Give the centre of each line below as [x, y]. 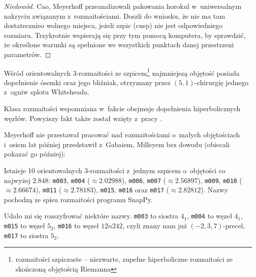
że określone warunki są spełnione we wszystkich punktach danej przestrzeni [119, 45]
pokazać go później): [35, 154]
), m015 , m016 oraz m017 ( [131, 190]
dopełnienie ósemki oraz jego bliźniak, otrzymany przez [87, 82]
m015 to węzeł [25, 226]
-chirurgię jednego [222, 82]
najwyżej [17, 180]
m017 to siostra [26, 235]
